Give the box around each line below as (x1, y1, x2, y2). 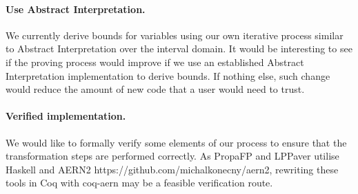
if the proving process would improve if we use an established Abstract (6, 54, 304, 69)
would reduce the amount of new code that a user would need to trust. (6, 82, 305, 96)
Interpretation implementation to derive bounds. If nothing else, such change (6, 68, 330, 83)
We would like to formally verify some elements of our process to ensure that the (6, 135, 347, 149)
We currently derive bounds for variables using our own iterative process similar (6, 28, 344, 42)
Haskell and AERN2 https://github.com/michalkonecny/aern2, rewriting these (6, 162, 339, 176)
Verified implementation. (6, 109, 126, 123)
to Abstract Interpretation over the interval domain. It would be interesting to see (6, 41, 352, 56)
